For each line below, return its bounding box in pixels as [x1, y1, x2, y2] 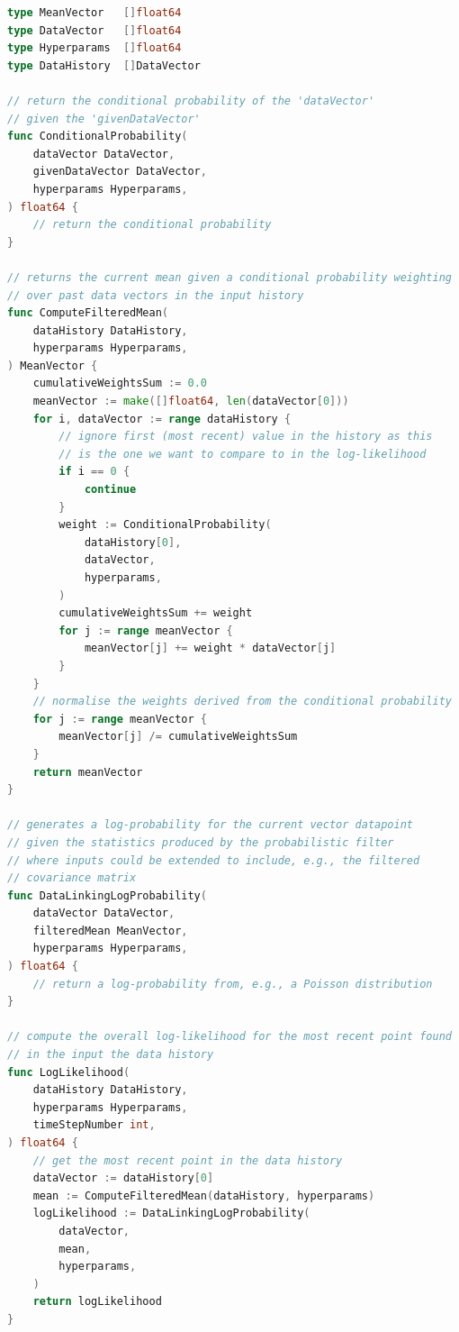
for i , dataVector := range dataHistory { [32, 412, 292, 425]
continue [84, 483, 137, 497]
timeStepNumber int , [32, 1118, 156, 1132]
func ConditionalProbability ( [7, 130, 188, 143]
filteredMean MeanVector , [32, 924, 188, 937]
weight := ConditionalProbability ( [58, 518, 272, 532]
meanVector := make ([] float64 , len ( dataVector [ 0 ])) [32, 395, 349, 408]
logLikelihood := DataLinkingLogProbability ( [32, 1207, 310, 1220]
